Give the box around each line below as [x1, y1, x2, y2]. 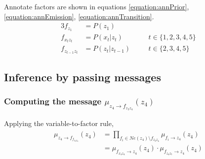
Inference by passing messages [4, 69, 161, 84]
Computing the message [4, 95, 102, 107]
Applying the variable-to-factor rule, [4, 118, 114, 128]
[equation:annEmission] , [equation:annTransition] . [4, 11, 154, 21]
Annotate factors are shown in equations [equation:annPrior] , [4, 1, 189, 11]
